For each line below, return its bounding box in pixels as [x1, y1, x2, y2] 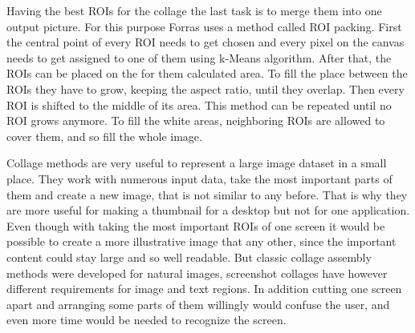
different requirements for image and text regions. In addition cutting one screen [6, 280, 402, 297]
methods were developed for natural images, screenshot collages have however [6, 264, 388, 281]
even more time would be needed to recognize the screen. [6, 311, 287, 328]
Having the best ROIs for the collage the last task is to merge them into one [6, 2, 382, 18]
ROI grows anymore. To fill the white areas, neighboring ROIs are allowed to [6, 112, 385, 129]
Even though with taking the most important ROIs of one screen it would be [6, 217, 385, 234]
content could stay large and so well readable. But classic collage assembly [6, 248, 372, 265]
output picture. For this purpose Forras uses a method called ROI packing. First [6, 18, 402, 34]
